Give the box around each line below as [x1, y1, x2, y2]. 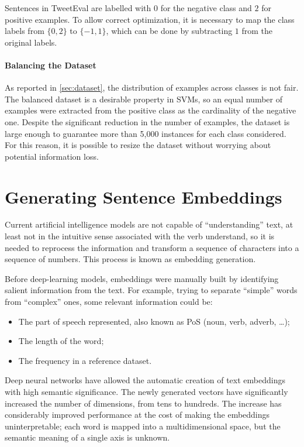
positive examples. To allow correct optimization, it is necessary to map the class [5, 13, 295, 25]
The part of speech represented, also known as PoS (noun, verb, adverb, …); [18, 315, 290, 327]
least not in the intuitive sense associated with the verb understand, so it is [5, 230, 275, 242]
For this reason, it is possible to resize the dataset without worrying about [5, 139, 271, 151]
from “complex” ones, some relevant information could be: [5, 295, 213, 308]
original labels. [5, 36, 57, 48]
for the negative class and [160, 2, 252, 13]
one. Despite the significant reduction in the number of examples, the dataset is [5, 115, 290, 128]
